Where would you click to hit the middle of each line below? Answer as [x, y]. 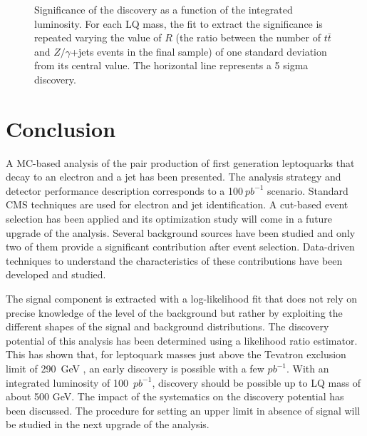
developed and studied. [56, 274]
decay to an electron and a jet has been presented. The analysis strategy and [174, 177]
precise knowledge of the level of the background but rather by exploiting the [174, 312]
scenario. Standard [308, 190]
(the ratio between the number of [248, 37]
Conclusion [61, 128]
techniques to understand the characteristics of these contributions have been [174, 260]
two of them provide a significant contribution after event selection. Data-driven [180, 247]
